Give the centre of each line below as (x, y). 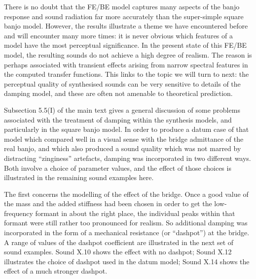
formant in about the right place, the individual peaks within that (135, 213)
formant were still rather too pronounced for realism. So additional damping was (126, 223)
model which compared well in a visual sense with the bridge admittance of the (124, 139)
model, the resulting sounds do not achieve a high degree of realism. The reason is (128, 54)
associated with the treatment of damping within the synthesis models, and (118, 119)
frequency (18, 213)
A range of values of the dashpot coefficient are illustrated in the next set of (119, 242)
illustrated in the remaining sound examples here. (79, 177)
